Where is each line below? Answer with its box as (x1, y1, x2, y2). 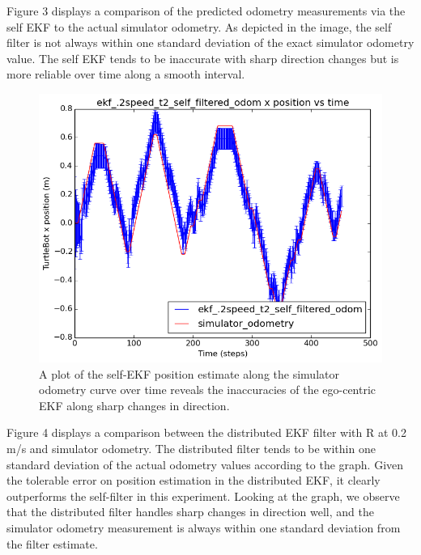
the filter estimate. (6, 535, 98, 552)
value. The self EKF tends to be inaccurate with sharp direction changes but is (6, 49, 399, 66)
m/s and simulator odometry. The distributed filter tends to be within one (6, 440, 376, 457)
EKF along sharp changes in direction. (39, 396, 230, 413)
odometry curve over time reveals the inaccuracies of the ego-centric (39, 381, 376, 398)
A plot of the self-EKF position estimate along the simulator (39, 365, 339, 382)
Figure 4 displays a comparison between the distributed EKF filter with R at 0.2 (6, 424, 406, 441)
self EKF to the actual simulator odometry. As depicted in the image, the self (6, 18, 392, 35)
